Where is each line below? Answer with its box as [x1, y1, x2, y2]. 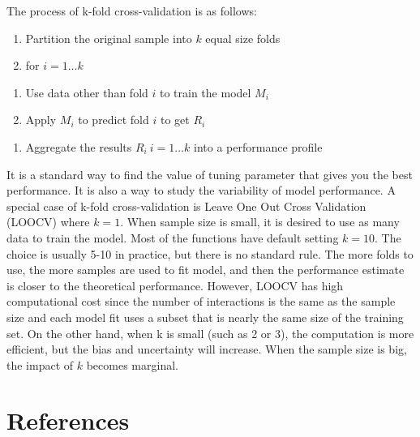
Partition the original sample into [25, 29, 192, 46]
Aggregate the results [25, 138, 132, 155]
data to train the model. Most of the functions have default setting [6, 229, 339, 246]
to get [160, 111, 190, 128]
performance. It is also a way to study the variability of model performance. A [6, 182, 396, 199]
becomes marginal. [86, 356, 178, 373]
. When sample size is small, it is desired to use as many [120, 213, 400, 230]
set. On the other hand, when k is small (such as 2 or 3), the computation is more [6, 324, 414, 341]
